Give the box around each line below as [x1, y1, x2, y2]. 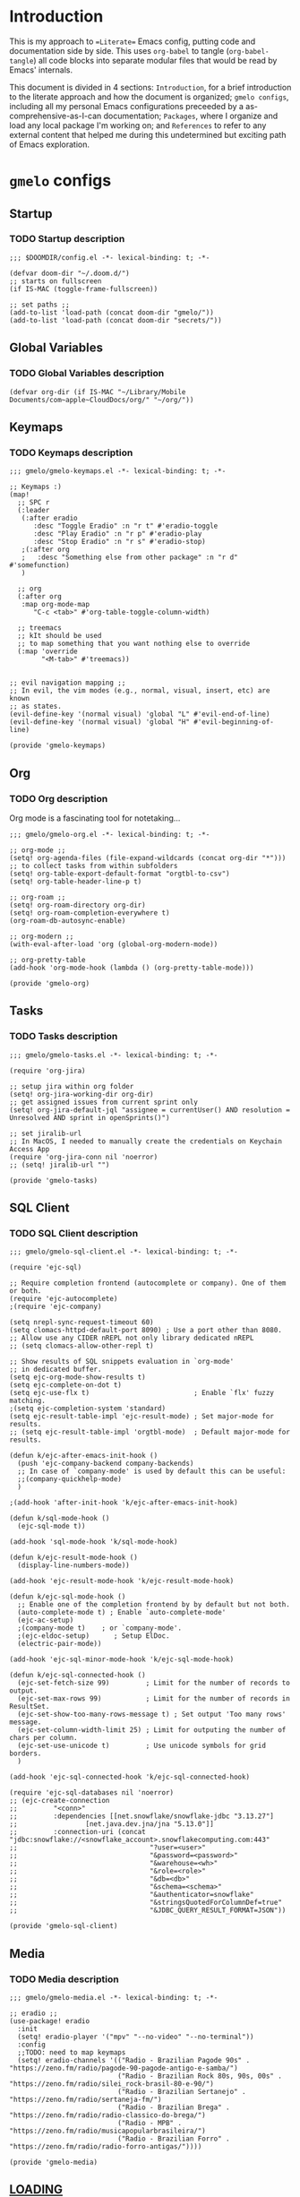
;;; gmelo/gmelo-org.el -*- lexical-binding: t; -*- [9, 830, 210, 839]
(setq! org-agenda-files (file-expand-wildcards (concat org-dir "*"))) [9, 853, 287, 862]
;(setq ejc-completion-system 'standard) [9, 1404, 167, 1413]
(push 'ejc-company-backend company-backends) [17, 1459, 194, 1469]
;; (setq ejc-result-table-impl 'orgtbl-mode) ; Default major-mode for [9, 1427, 291, 1437]
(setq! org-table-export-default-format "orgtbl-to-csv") [9, 869, 230, 878]
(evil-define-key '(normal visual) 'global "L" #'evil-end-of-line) [9, 710, 270, 719]
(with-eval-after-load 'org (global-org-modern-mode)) [9, 939, 219, 949]
